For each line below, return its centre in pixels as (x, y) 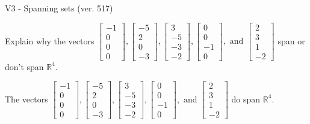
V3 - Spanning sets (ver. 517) (59, 8)
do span (246, 99)
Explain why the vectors (50, 40)
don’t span (24, 66)
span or (291, 40)
